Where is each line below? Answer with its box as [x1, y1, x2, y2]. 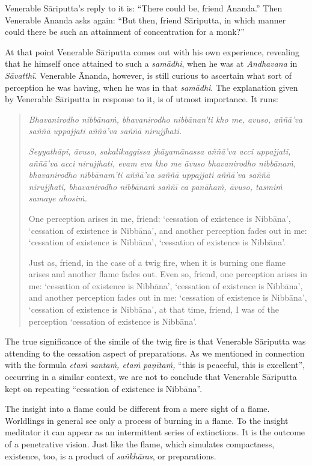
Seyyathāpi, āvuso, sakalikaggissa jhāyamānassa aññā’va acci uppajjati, [28, 144, 291, 157]
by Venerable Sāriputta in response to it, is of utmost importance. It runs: [5, 93, 278, 105]
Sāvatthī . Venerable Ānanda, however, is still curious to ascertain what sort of [5, 69, 292, 81]
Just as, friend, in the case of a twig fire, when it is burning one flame [28, 256, 286, 268]
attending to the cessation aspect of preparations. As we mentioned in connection [5, 346, 305, 359]
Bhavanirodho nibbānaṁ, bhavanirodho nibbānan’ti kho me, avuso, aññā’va [28, 112, 303, 125]
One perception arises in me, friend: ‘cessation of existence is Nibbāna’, [28, 212, 291, 224]
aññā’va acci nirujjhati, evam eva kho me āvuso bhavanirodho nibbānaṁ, [28, 156, 296, 169]
